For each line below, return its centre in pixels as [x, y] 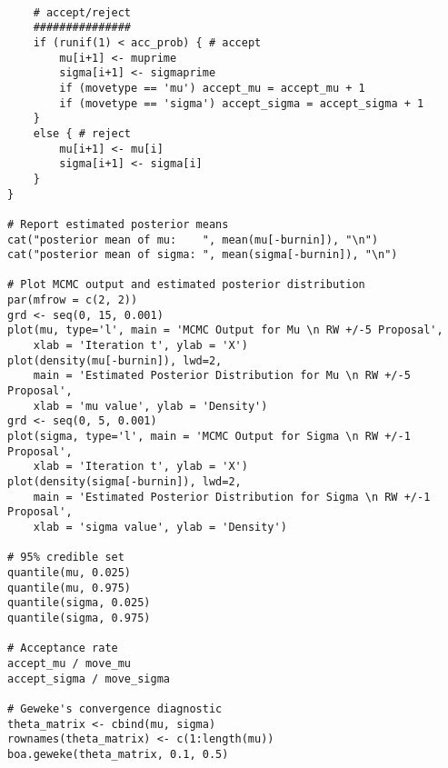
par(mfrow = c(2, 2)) [73, 300]
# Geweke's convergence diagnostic [115, 708]
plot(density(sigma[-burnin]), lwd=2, [124, 482]
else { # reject [82, 133]
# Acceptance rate [63, 648]
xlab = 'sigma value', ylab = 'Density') [160, 527]
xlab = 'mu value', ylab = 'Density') [150, 406]
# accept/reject [82, 12]
